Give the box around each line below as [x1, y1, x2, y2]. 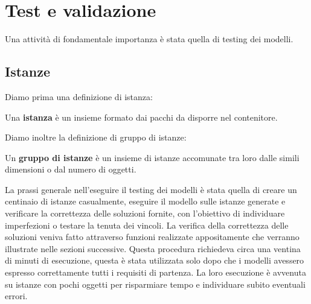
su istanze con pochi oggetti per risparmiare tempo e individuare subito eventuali [5, 277, 306, 290]
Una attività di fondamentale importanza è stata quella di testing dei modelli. [5, 33, 293, 45]
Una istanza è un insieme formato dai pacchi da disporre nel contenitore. [5, 110, 278, 123]
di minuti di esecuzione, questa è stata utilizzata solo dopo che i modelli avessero [5, 254, 304, 267]
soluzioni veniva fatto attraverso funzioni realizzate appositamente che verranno [5, 230, 300, 243]
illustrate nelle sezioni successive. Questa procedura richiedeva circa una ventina [5, 242, 301, 255]
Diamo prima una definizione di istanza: [5, 90, 153, 103]
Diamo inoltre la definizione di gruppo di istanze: [5, 131, 187, 144]
